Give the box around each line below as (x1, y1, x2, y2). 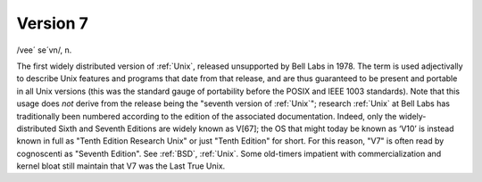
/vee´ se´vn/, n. (16, 45, 72, 55)
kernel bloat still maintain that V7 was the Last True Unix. (16, 161, 226, 171)
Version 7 (16, 13, 89, 33)
